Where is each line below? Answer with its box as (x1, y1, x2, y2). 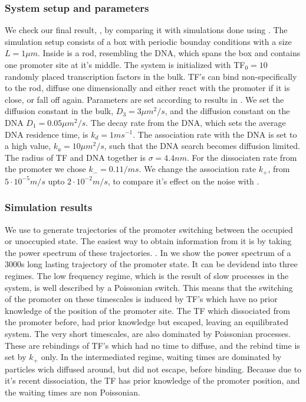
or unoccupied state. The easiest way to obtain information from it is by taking (5, 235, 292, 247)
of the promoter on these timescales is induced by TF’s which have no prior (5, 293, 278, 305)
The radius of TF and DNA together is (5, 151, 146, 163)
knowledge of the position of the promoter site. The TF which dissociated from (5, 304, 290, 316)
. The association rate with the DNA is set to (133, 128, 297, 140)
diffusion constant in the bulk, (5, 105, 114, 117)
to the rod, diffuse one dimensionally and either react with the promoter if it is (5, 82, 290, 94)
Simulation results (5, 200, 93, 215)
